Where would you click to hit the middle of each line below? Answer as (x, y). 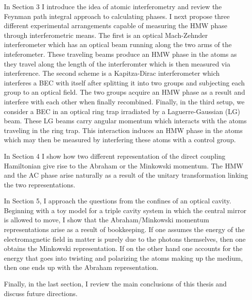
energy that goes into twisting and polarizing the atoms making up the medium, (123, 258)
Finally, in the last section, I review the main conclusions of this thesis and (115, 284)
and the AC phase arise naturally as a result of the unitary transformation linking (126, 175)
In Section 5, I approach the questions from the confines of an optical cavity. (118, 201)
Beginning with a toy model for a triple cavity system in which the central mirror (125, 210)
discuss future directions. (41, 293)
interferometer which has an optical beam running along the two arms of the (118, 44)
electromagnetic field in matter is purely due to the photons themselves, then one (125, 239)
